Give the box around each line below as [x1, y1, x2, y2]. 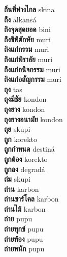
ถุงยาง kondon [4, 103, 45, 114]
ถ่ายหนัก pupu [4, 243, 45, 254]
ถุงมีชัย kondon [4, 94, 47, 104]
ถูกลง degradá [4, 163, 45, 174]
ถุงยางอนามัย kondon [4, 113, 63, 124]
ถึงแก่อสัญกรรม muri [4, 74, 61, 84]
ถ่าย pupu [4, 213, 32, 224]
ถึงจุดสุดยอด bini [4, 24, 51, 35]
